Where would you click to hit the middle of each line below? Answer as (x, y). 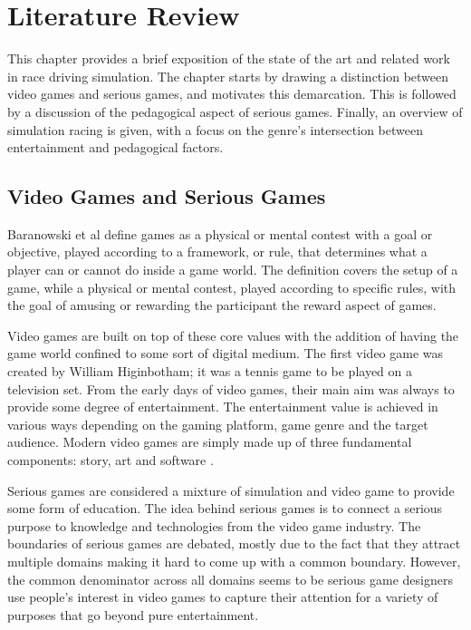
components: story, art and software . (111, 460)
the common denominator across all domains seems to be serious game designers (230, 579)
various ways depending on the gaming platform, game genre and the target (218, 424)
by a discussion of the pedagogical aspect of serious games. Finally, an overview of (235, 111)
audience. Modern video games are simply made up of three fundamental (210, 442)
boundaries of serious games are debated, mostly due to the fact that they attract (234, 543)
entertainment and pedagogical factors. (115, 147)
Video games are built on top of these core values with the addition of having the (233, 335)
